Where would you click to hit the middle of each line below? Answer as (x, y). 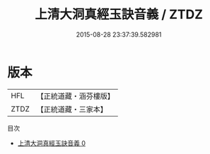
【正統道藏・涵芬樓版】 (76, 96)
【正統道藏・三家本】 (72, 109)
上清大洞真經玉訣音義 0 (52, 143)
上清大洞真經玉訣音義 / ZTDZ (119, 14)
